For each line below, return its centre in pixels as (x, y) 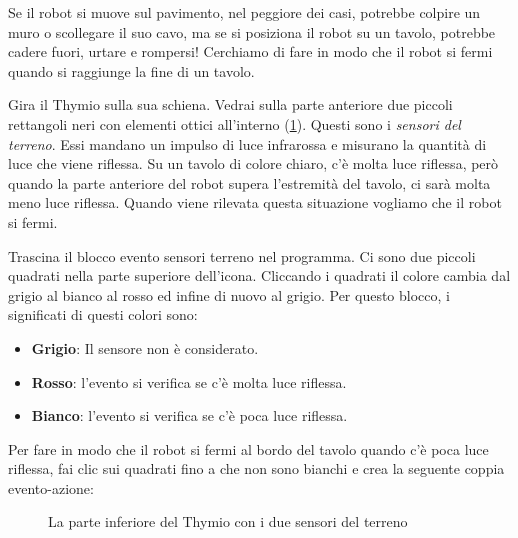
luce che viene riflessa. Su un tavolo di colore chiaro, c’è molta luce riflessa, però (253, 163)
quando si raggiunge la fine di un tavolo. (131, 70)
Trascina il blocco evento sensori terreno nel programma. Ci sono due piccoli (242, 255)
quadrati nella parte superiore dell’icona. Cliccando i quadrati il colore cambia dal (259, 275)
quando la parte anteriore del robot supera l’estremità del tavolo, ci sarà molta (249, 182)
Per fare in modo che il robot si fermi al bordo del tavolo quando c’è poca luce (248, 448)
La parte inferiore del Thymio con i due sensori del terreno (228, 521)
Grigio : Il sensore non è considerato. (145, 347)
